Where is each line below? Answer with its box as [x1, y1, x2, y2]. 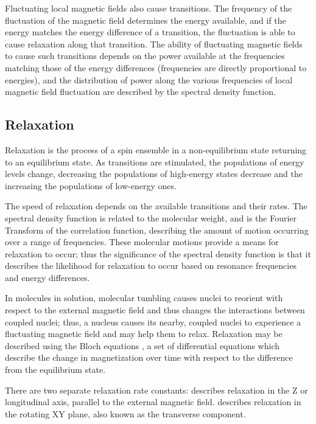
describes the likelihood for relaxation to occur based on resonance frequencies [5, 259, 297, 272]
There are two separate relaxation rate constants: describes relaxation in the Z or [5, 383, 308, 396]
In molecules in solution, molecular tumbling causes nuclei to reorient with [5, 291, 283, 304]
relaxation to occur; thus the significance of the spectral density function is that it [5, 247, 311, 260]
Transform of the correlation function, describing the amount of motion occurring [5, 223, 309, 236]
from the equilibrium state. [5, 363, 106, 376]
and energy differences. [5, 271, 90, 283]
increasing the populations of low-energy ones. [5, 179, 177, 192]
